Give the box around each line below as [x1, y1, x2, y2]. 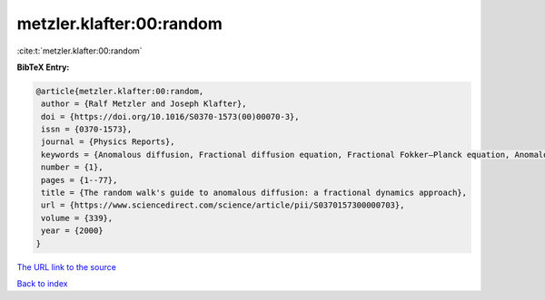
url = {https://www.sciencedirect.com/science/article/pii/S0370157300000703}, [41, 200, 405, 210]
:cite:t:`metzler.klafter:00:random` [16, 45, 143, 56]
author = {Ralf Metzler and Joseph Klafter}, [41, 99, 247, 109]
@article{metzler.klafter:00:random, [35, 86, 204, 96]
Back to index [16, 277, 68, 289]
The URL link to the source [16, 261, 117, 272]
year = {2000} [41, 226, 104, 236]
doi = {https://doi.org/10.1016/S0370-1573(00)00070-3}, [41, 111, 300, 121]
